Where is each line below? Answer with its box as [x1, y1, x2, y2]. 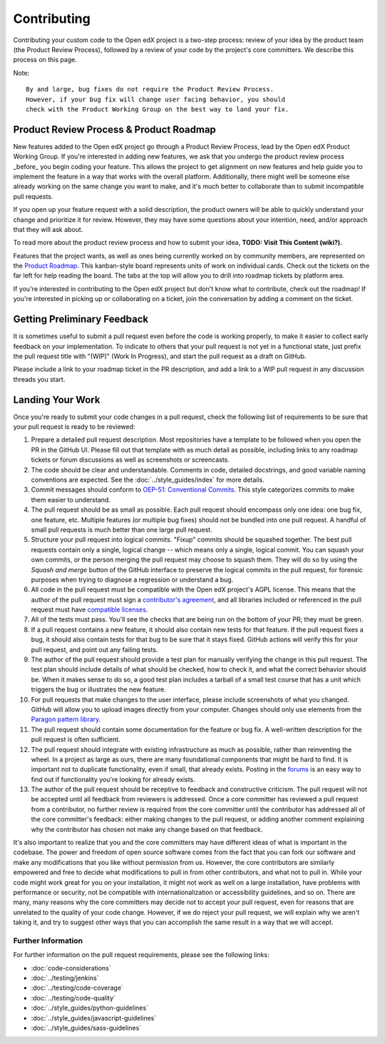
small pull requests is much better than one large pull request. [31, 525, 213, 534]
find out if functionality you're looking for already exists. [31, 775, 195, 784]
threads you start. [13, 375, 66, 383]
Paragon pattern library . [31, 715, 101, 724]
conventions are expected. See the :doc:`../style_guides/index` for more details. [31, 475, 265, 484]
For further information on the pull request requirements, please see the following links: [13, 951, 270, 959]
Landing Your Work [13, 393, 101, 406]
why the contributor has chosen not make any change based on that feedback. [31, 825, 263, 833]
